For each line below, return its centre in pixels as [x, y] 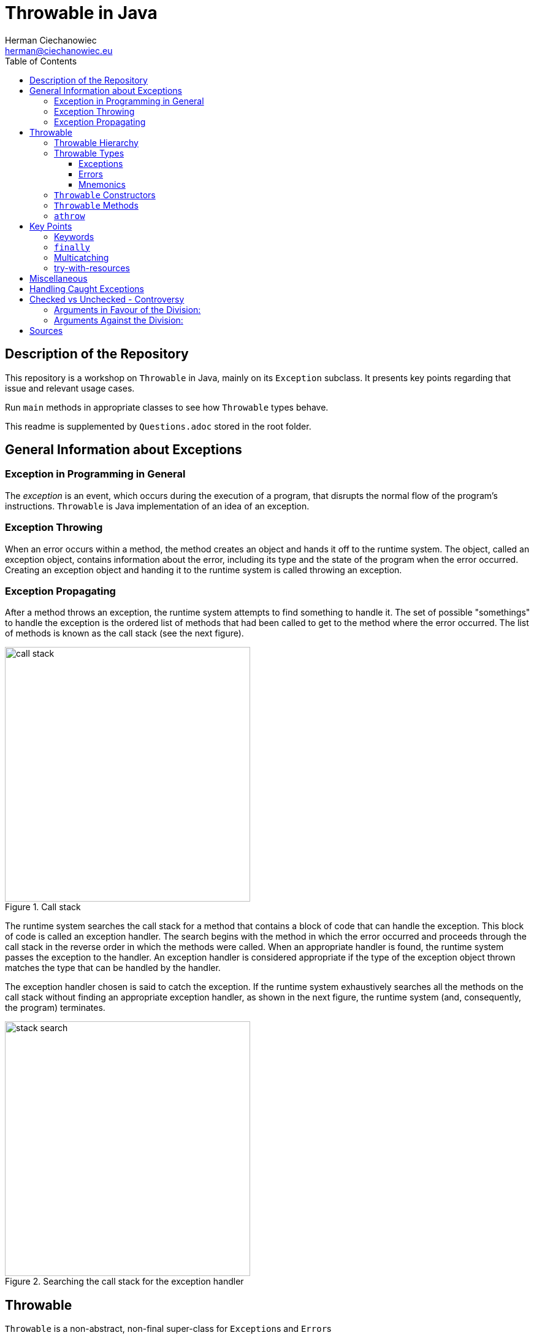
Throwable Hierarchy [96, 142]
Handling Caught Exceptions [87, 288]
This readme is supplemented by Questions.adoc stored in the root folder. [158, 426]
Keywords [74, 236]
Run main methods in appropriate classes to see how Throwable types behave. [167, 407]
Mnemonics [102, 184]
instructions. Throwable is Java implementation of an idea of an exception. [157, 506]
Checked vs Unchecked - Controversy [107, 299]
